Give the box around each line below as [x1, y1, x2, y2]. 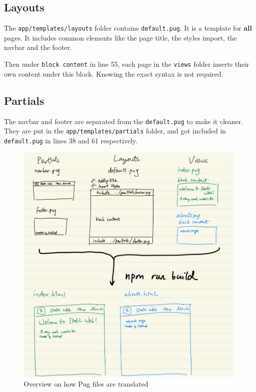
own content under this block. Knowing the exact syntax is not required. [4, 68, 223, 79]
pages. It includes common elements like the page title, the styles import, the [4, 32, 237, 43]
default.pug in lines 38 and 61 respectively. [4, 135, 138, 145]
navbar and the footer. [4, 42, 72, 52]
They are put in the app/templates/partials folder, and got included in [4, 126, 226, 136]
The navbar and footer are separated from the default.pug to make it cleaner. [4, 116, 243, 126]
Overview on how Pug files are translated [24, 378, 148, 389]
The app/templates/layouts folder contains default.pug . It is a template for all [4, 23, 252, 33]
